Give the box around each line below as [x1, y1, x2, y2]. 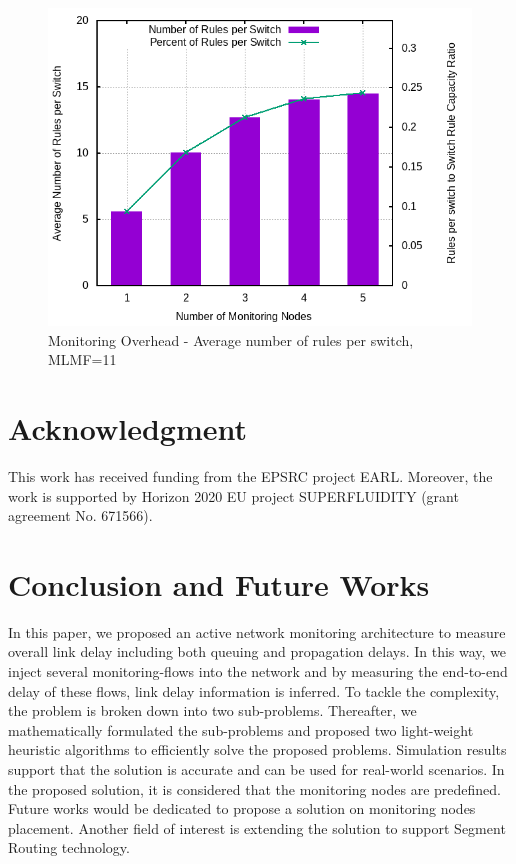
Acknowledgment [8, 407, 247, 448]
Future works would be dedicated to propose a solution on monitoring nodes [8, 798, 476, 819]
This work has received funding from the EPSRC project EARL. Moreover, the [8, 465, 493, 486]
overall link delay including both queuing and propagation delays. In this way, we [8, 641, 507, 662]
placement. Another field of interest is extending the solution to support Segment [8, 817, 506, 838]
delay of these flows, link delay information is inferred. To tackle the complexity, [8, 680, 500, 701]
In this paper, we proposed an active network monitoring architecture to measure [8, 621, 506, 642]
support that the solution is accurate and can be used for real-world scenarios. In [8, 758, 505, 779]
